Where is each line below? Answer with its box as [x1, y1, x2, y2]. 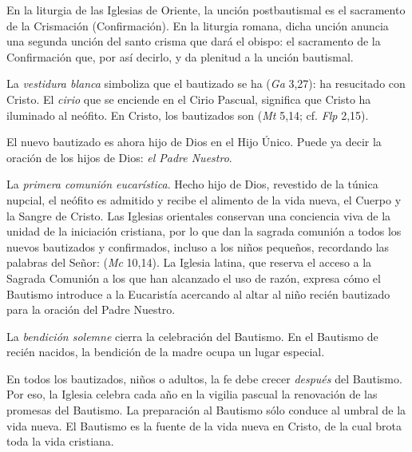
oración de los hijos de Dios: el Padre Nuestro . [6, 149, 232, 165]
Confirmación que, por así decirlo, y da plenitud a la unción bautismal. [6, 48, 354, 65]
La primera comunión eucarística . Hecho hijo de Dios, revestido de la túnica [6, 176, 378, 192]
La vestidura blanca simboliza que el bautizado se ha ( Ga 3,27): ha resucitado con [6, 75, 406, 92]
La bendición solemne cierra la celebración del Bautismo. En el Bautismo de [6, 327, 378, 344]
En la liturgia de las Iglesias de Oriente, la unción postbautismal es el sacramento [6, 2, 406, 18]
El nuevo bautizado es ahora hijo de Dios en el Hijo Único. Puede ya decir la [6, 133, 382, 150]
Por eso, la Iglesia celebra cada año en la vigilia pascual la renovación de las [6, 386, 378, 402]
